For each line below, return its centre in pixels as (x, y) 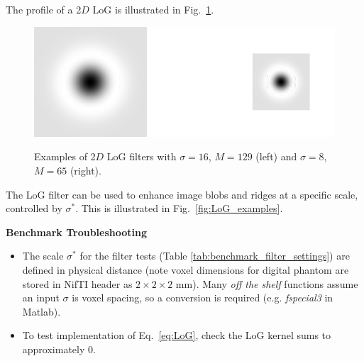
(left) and (276, 156)
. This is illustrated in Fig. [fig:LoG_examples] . (179, 208)
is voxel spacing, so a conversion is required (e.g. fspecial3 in (203, 298)
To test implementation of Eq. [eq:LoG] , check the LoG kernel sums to (177, 335)
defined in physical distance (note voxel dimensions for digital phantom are (186, 270)
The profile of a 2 (44, 9)
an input (41, 298)
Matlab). (42, 311)
